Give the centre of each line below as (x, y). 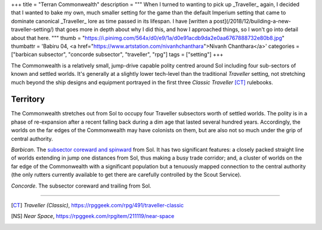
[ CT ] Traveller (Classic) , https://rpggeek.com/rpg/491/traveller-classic (97, 205)
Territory (28, 99)
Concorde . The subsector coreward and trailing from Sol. (81, 186)
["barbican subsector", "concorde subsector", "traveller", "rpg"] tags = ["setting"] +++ (117, 54)
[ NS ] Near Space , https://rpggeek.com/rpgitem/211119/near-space (93, 216)
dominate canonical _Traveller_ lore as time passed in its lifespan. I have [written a (112, 21)
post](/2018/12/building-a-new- (253, 21)
